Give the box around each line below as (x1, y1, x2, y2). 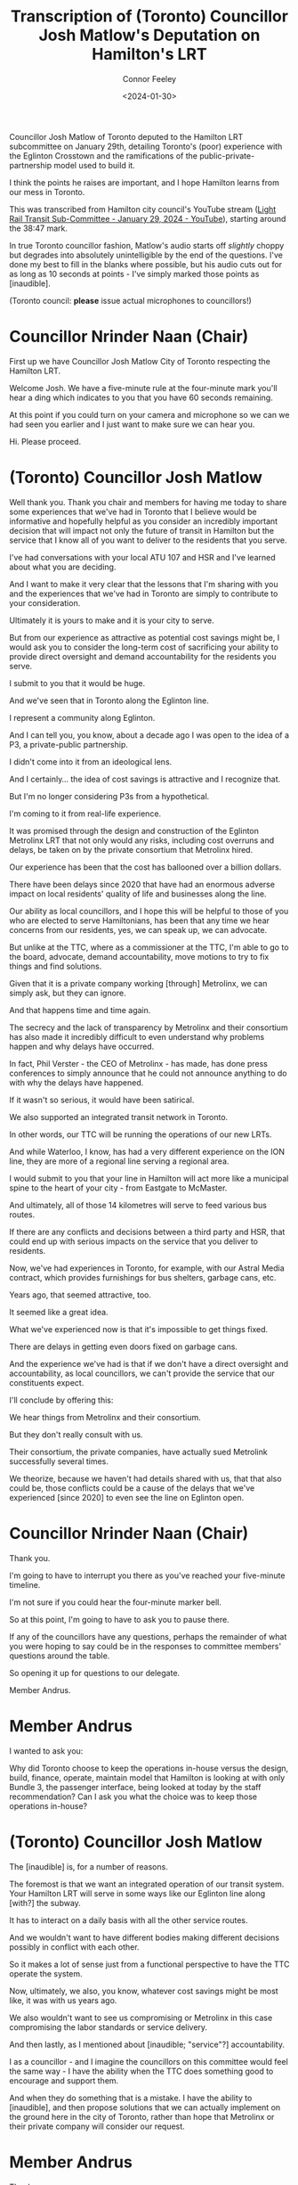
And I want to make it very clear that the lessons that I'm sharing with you (9, 578, 278, 589)
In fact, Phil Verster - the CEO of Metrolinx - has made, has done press (9, 1058, 269, 1068)
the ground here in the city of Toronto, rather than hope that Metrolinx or (9, 2111, 275, 2122)
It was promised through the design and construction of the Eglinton (9, 825, 260, 836)
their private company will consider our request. (9, 2121, 185, 2132)
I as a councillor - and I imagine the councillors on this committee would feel (9, 2056, 289, 2066)
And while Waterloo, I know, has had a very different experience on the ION (9, 1146, 286, 1157)
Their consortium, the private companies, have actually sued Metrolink (9, 1446, 269, 1457)
